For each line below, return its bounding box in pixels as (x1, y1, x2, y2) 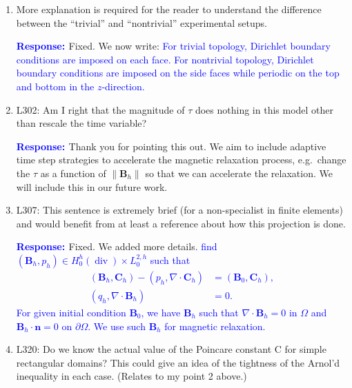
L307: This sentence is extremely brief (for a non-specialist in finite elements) (16, 203, 344, 217)
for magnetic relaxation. (164, 318, 266, 333)
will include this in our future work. (16, 179, 168, 194)
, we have (141, 305, 181, 319)
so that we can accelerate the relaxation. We (145, 165, 333, 180)
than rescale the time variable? (16, 116, 147, 130)
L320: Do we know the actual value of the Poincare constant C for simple (16, 342, 326, 356)
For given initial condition (16, 305, 126, 319)
